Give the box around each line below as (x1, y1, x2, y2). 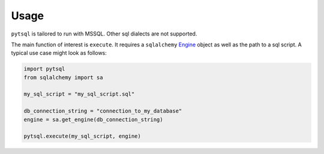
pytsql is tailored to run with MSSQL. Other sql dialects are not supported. (11, 30, 197, 37)
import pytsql (23, 66, 65, 72)
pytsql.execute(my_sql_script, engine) (23, 133, 141, 140)
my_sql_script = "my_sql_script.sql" (23, 91, 135, 97)
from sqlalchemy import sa (23, 74, 103, 81)
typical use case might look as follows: (11, 49, 107, 57)
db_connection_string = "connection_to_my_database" (23, 108, 182, 114)
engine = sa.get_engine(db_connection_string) (23, 116, 163, 123)
